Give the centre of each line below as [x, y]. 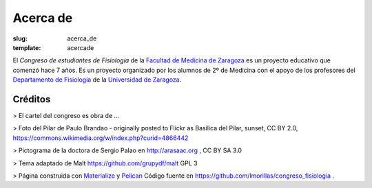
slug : [20, 38]
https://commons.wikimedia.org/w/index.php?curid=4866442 [101, 138]
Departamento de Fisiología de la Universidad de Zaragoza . [97, 80]
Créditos [32, 99]
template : [27, 47]
